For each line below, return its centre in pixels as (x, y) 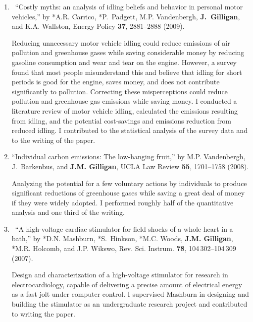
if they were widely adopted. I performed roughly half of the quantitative (123, 202)
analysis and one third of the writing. (68, 212)
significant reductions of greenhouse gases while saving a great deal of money (128, 193)
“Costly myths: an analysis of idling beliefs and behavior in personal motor (129, 6)
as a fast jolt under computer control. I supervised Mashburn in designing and (130, 294)
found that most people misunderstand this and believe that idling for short (127, 72)
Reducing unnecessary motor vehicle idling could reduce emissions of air (121, 42)
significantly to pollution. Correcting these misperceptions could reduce (120, 91)
